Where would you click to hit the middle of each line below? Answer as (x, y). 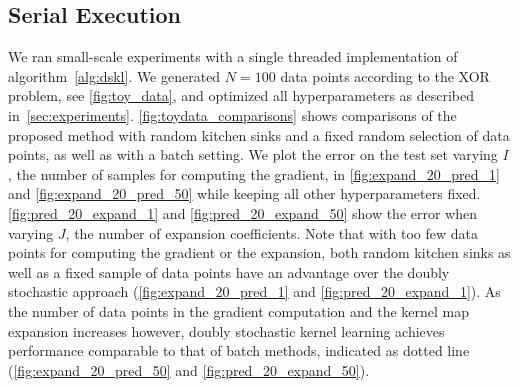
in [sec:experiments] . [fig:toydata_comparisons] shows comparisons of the (232, 114)
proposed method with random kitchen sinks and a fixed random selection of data (259, 134)
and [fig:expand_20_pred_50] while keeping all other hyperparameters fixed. (244, 193)
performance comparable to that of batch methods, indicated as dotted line (239, 350)
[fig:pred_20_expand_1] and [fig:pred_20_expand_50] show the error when (242, 212)
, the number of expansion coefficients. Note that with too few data (272, 232)
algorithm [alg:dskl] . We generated (114, 75)
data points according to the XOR (385, 75)
